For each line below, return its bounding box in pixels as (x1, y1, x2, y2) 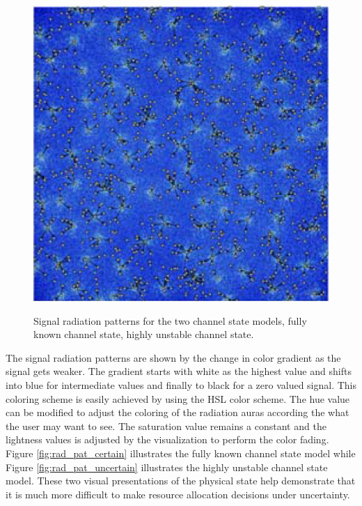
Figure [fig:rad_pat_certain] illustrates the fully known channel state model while (6, 445, 356, 460)
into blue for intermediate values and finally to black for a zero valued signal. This (6, 377, 357, 392)
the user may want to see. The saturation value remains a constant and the (6, 418, 326, 433)
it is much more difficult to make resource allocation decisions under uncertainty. (6, 486, 350, 501)
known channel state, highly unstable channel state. (33, 327, 254, 342)
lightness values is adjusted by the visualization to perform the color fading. (6, 432, 329, 447)
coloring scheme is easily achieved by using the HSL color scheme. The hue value (6, 391, 350, 406)
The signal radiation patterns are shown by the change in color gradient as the (6, 350, 341, 365)
